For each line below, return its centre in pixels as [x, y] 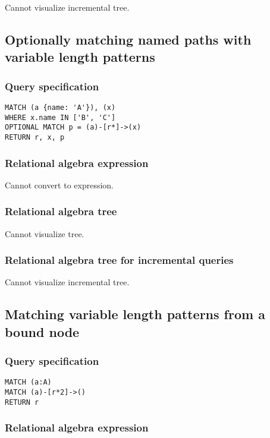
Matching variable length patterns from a [135, 314]
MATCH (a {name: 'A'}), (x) [60, 107]
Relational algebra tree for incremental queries [119, 260]
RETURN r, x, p [35, 137]
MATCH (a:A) [28, 382]
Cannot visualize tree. [45, 233]
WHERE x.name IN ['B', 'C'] [60, 117]
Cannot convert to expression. [59, 185]
